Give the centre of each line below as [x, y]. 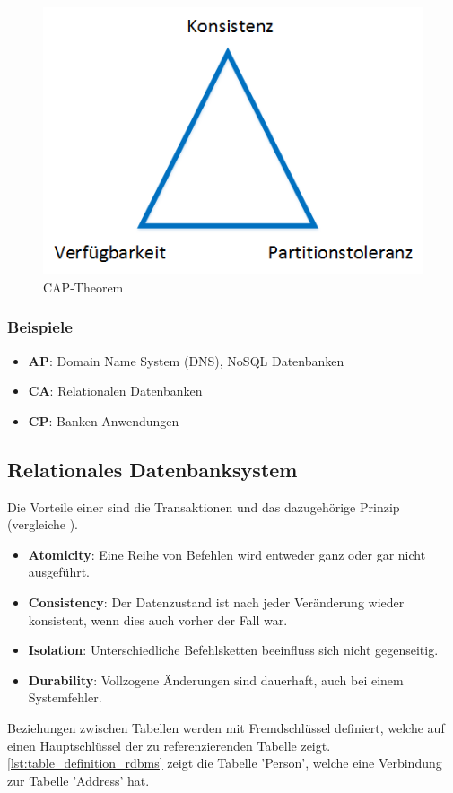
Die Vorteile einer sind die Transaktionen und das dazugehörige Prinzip [204, 506]
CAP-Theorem [83, 287]
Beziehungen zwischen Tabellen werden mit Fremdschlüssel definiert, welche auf [226, 727]
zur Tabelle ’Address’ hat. [78, 780]
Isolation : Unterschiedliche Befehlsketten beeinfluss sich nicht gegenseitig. [233, 650]
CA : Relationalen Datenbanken [115, 391]
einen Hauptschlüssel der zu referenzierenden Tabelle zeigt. [169, 745]
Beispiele [40, 327]
